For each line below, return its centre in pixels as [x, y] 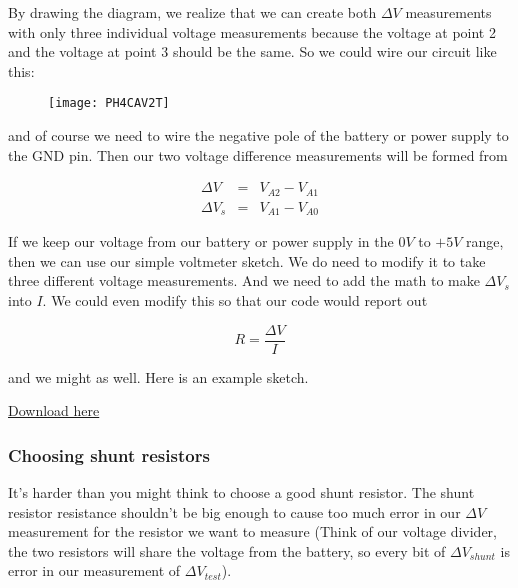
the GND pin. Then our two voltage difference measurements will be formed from [258, 154]
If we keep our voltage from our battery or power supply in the [201, 241]
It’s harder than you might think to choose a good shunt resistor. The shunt [241, 492]
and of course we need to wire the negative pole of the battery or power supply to [258, 135]
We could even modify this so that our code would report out [239, 299]
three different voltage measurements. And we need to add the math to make [244, 280]
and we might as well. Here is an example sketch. [158, 376]
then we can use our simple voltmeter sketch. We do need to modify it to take [247, 260]
